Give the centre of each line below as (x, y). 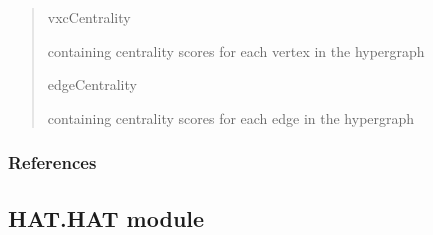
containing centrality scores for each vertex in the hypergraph (236, 50)
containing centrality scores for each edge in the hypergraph (231, 117)
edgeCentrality (92, 84)
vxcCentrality (89, 17)
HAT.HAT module (106, 217)
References (52, 162)
